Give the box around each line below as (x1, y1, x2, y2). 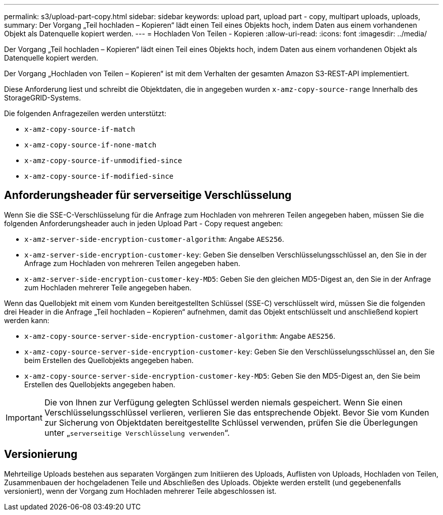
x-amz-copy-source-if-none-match (24, 141, 157, 149)
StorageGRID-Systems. (4, 93, 81, 102)
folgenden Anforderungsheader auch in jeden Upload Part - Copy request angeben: (4, 219, 283, 228)
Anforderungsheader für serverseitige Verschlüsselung (4, 189, 292, 202)
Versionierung (4, 448, 78, 461)
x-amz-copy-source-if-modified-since (24, 172, 174, 180)
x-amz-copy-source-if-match (24, 125, 136, 133)
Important (6, 412, 42, 423)
